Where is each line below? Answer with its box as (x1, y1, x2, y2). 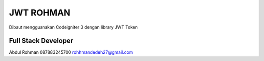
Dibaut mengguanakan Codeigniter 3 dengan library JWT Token (9, 24, 138, 30)
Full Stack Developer (9, 37, 73, 45)
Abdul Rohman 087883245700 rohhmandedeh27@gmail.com (9, 49, 133, 55)
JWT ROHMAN (9, 7, 70, 18)
